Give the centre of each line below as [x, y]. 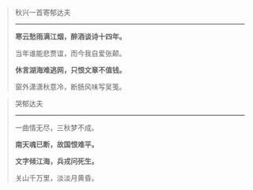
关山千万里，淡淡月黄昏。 [57, 178]
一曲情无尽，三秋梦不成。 [57, 128]
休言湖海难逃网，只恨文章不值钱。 [70, 70]
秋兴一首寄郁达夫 [43, 12]
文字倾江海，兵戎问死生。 [57, 161]
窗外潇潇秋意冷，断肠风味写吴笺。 [70, 87]
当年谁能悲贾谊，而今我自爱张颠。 [70, 53]
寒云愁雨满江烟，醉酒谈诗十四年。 [70, 36]
